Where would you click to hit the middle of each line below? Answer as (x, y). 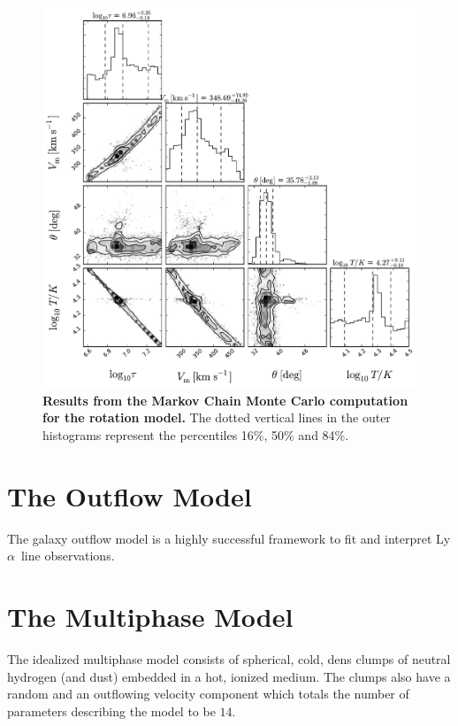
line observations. (68, 556)
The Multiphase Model (150, 617)
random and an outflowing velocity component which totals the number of (208, 694)
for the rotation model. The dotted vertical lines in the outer (217, 417)
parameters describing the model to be (111, 711)
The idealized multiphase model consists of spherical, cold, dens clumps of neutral (229, 659)
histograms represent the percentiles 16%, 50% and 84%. (196, 435)
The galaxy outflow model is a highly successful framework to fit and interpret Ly (229, 538)
